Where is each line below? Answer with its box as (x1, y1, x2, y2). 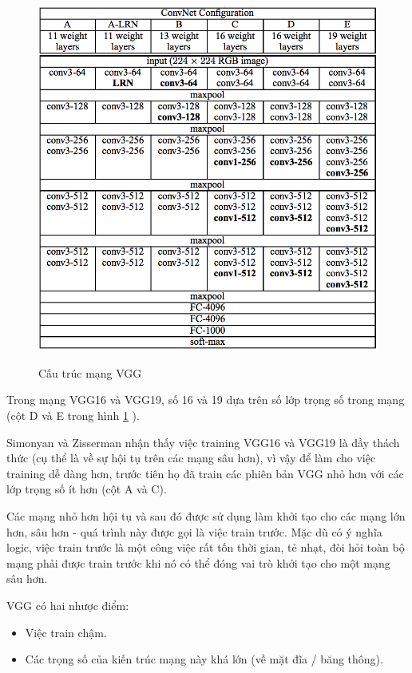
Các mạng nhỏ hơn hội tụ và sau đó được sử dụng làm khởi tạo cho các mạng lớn (6, 508, 406, 524)
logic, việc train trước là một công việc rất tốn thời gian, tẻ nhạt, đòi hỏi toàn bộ (6, 539, 405, 556)
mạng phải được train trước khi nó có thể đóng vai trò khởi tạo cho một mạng (6, 554, 390, 571)
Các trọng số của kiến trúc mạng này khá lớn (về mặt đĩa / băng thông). (25, 651, 383, 667)
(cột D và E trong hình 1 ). (6, 407, 140, 424)
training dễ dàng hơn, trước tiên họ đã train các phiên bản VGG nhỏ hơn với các (6, 465, 404, 481)
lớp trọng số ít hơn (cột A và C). (6, 481, 167, 497)
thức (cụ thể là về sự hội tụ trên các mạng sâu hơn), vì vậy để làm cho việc (6, 449, 376, 466)
